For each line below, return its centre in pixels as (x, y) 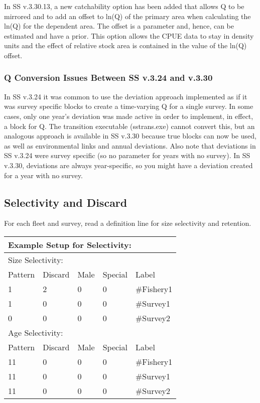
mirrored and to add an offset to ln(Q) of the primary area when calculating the (127, 16)
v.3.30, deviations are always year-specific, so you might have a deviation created (128, 165)
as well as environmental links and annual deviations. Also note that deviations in (130, 145)
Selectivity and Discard (66, 202)
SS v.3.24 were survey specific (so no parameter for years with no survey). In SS (127, 155)
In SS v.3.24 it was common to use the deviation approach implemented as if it (126, 96)
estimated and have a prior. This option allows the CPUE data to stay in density (129, 35)
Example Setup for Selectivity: (70, 244)
